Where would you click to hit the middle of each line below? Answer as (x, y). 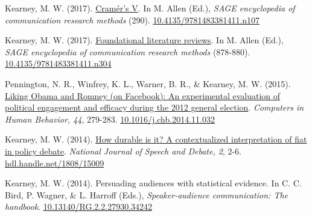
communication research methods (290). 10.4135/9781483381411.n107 (132, 20)
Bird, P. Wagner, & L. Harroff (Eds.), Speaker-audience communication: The (147, 194)
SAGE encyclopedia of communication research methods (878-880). (128, 51)
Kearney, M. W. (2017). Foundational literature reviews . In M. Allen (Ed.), (144, 40)
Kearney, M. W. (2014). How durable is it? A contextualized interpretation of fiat (156, 139)
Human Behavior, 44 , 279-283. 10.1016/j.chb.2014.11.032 (110, 119)
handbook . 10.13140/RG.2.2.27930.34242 (79, 206)
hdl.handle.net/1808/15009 (55, 163)
